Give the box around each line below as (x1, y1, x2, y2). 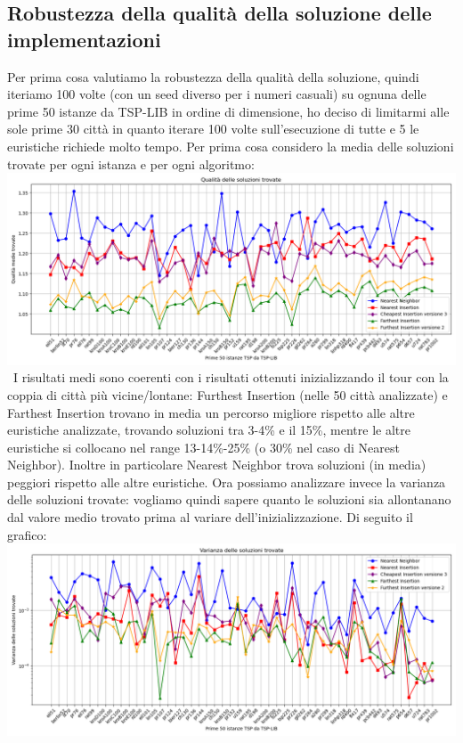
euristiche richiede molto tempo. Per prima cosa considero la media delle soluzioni (7, 136, 454, 155)
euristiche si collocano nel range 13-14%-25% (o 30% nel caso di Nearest (7, 437, 400, 456)
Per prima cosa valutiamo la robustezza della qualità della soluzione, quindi (7, 67, 419, 86)
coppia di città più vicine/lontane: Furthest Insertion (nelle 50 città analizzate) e (7, 385, 448, 404)
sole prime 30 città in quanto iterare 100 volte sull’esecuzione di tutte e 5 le (7, 119, 419, 138)
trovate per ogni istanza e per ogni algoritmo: (7, 154, 255, 173)
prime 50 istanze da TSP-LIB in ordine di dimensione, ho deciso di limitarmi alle (7, 102, 450, 120)
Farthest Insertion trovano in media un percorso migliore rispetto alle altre (7, 403, 415, 421)
